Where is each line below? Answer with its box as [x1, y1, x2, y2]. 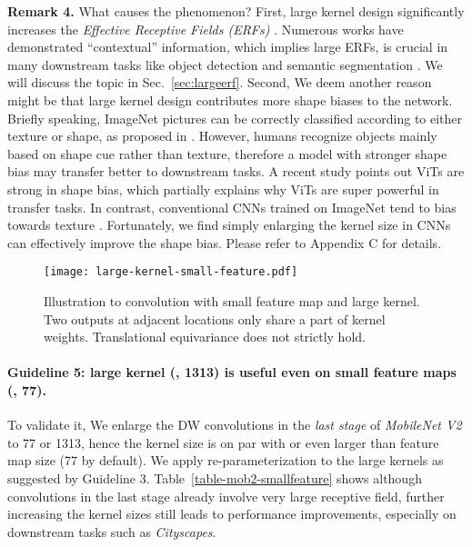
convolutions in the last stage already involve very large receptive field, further [7, 486, 445, 505]
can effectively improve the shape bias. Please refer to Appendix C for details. [7, 233, 442, 252]
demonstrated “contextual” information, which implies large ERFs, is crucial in [7, 37, 448, 56]
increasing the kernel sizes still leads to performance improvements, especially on [7, 504, 457, 523]
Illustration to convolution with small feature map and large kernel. [44, 291, 420, 310]
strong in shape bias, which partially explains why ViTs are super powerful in [7, 179, 439, 198]
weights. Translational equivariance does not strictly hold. [44, 327, 366, 346]
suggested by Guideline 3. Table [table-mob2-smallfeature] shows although [7, 468, 422, 487]
